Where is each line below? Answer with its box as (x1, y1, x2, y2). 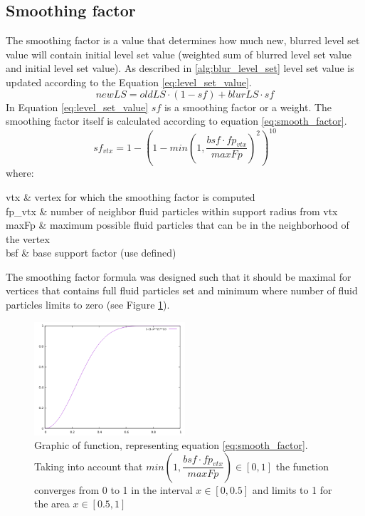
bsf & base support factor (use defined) (6, 245, 176, 260)
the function (275, 458, 329, 473)
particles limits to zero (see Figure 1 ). (6, 297, 170, 312)
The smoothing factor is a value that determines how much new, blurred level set (6, 33, 360, 48)
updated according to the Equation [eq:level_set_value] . (6, 74, 252, 89)
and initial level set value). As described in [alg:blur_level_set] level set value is (6, 61, 354, 76)
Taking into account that (34, 458, 143, 473)
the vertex (6, 231, 50, 246)
